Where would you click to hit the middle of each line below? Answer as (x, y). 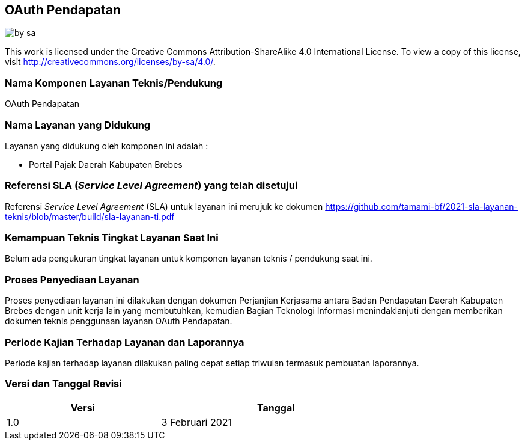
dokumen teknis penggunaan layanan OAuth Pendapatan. (119, 321)
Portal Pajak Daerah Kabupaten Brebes (106, 164)
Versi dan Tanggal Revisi (63, 384)
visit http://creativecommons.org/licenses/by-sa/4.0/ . (110, 62)
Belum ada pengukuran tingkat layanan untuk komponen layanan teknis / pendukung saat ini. (189, 259)
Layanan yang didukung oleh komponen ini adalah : (107, 146)
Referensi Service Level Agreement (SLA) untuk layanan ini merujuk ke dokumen (164, 206)
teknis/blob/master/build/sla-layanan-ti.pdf (90, 216)
